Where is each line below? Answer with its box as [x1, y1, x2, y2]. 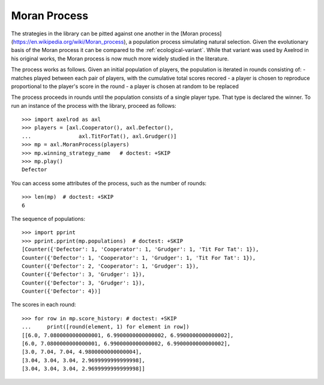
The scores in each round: [11, 301, 76, 308]
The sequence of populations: [11, 215, 85, 222]
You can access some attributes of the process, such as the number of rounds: [11, 180, 207, 187]
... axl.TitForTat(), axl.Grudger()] [22, 132, 177, 140]
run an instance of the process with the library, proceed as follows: [11, 102, 176, 109]
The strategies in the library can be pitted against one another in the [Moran [11, 30, 199, 37]
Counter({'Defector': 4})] [22, 288, 101, 295]
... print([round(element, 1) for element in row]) [22, 323, 190, 331]
